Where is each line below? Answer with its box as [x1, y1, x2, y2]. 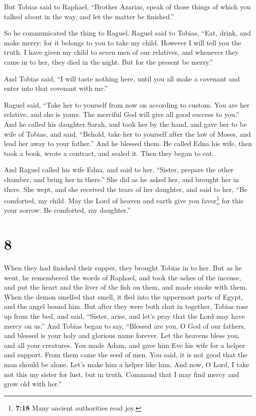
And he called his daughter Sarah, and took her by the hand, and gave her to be [4, 118, 247, 129]
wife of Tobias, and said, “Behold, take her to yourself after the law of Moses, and [4, 128, 251, 139]
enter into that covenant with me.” [4, 83, 108, 93]
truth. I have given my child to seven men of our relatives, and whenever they [4, 47, 239, 57]
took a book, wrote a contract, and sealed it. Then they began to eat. [4, 148, 214, 158]
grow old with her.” [4, 378, 62, 389]
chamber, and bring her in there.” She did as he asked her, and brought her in [4, 174, 239, 184]
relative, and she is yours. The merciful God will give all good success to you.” [4, 109, 240, 119]
